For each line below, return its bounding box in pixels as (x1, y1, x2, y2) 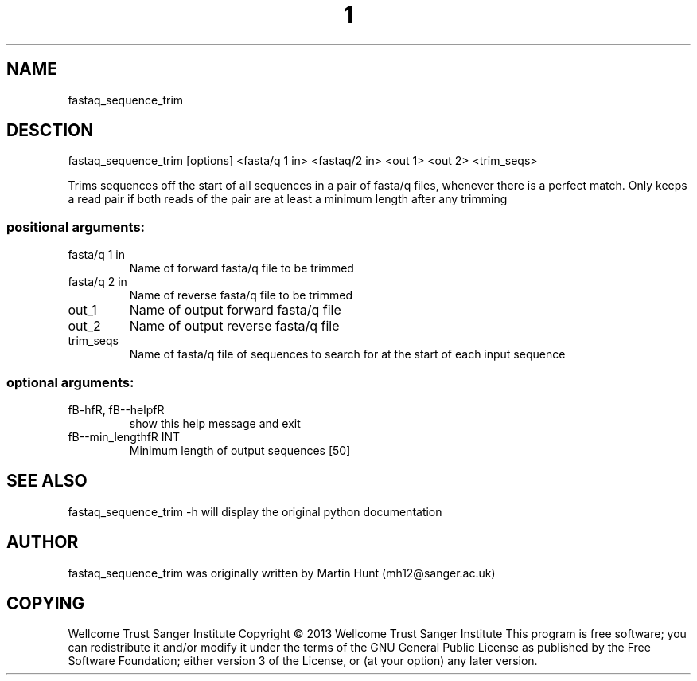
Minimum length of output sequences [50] (129, 443, 351, 457)
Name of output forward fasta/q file (129, 302, 341, 319)
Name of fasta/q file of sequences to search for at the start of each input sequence (129, 347, 566, 362)
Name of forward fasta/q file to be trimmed (129, 261, 354, 276)
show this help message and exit (129, 416, 301, 430)
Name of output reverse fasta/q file (129, 318, 340, 335)
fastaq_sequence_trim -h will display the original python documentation (68, 504, 442, 519)
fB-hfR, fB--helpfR (68, 402, 165, 417)
